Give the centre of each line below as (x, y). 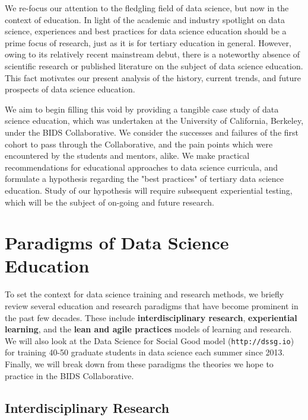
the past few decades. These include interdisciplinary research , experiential (151, 317)
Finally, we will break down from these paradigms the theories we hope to (139, 364)
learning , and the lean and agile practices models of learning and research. (148, 329)
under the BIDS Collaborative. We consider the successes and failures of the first (152, 132)
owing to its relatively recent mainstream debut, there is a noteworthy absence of (153, 54)
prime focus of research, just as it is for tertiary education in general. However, (148, 42)
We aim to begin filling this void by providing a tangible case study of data (142, 109)
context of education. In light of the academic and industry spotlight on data (145, 19)
